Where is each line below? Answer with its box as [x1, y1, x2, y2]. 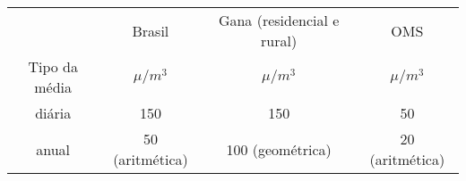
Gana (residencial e [218, 10, 340, 30]
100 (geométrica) [226, 138, 332, 160]
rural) [261, 30, 298, 51]
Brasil [132, 20, 169, 41]
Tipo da [28, 56, 78, 77]
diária [35, 103, 72, 123]
